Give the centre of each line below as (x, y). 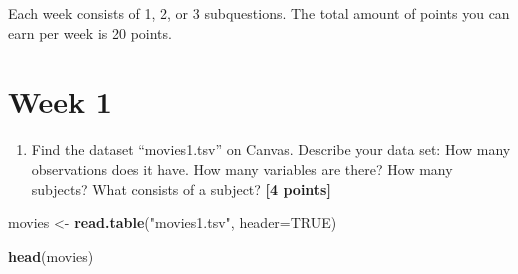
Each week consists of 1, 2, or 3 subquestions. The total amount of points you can (259, 13)
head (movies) (51, 255)
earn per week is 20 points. (90, 32)
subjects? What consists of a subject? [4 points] (181, 188)
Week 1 (60, 101)
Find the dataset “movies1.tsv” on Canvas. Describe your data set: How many (271, 149)
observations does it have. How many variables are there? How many (242, 168)
